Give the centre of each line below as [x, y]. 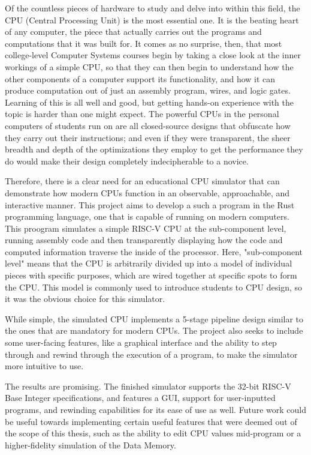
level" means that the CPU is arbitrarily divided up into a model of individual [149, 263]
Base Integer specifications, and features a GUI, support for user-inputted [140, 398]
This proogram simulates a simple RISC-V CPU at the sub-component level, [146, 228]
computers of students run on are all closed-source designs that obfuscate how [148, 125]
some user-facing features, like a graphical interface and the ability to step [141, 342]
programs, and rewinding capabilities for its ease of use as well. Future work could [155, 409]
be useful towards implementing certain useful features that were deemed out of [151, 421]
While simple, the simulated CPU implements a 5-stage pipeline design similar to [154, 318]
